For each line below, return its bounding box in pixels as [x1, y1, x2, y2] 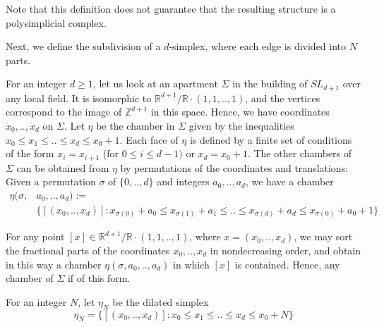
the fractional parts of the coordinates [6, 243, 170, 258]
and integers [157, 174, 210, 189]
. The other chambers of [247, 146, 352, 161]
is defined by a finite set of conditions [189, 132, 352, 147]
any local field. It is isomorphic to [6, 90, 152, 105]
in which [173, 257, 210, 271]
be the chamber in [96, 118, 175, 133]
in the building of [232, 76, 308, 91]
